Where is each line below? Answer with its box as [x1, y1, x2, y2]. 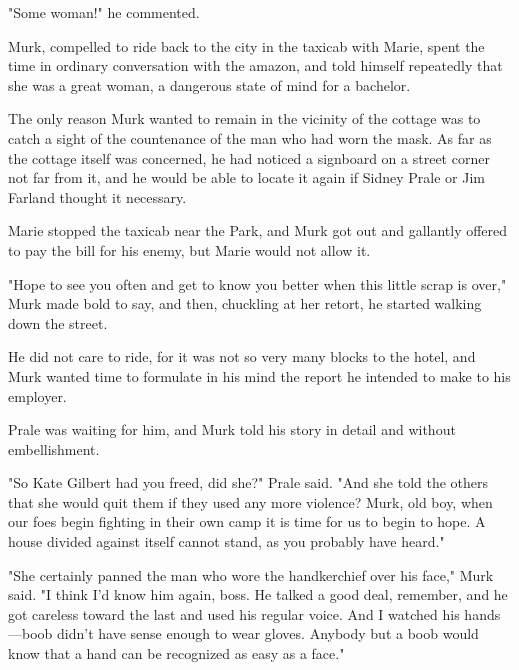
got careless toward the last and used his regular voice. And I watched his [8, 603, 460, 624]
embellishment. [8, 438, 100, 459]
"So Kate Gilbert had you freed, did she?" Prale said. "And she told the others [8, 472, 489, 493]
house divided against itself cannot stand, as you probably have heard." [8, 531, 445, 552]
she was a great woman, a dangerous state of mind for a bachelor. [8, 74, 411, 95]
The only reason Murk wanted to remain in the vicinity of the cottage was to [8, 108, 481, 129]
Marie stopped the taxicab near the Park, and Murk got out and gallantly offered [8, 220, 508, 241]
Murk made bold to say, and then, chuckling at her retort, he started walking [8, 293, 482, 314]
